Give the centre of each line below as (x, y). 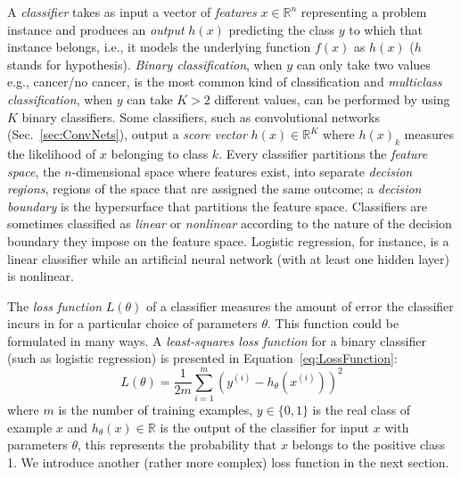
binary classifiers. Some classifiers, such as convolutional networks (201, 116)
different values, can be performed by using (332, 99)
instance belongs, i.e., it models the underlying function (159, 47)
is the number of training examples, (156, 410)
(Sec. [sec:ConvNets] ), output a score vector (127, 134)
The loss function (55, 305)
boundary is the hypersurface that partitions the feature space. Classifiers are (217, 206)
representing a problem (364, 12)
